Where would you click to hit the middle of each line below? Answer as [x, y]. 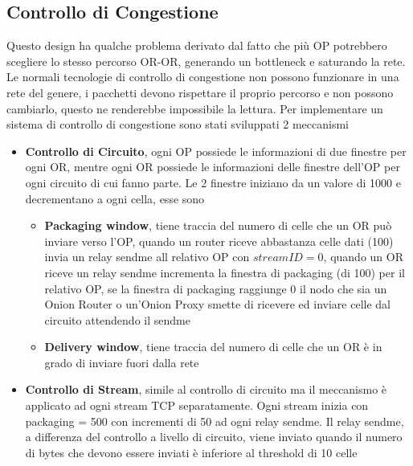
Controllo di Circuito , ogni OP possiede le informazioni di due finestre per [216, 151]
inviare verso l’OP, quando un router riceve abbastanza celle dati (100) [219, 241]
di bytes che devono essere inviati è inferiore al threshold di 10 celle [191, 452]
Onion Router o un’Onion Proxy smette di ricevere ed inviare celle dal [217, 304]
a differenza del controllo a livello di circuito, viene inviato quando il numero [214, 437]
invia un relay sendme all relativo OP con [147, 257]
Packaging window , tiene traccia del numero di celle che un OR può [218, 225]
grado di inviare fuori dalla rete [122, 362]
